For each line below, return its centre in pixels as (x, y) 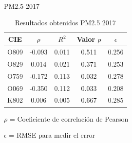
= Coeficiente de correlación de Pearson (69, 118)
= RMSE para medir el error (52, 135)
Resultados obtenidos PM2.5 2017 (65, 22)
